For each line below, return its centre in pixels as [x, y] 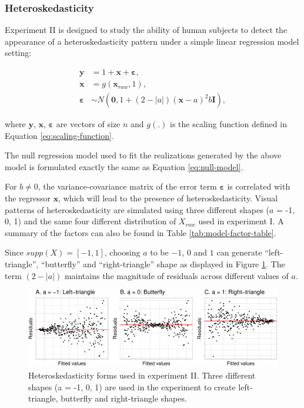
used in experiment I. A [241, 221]
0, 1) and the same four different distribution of [91, 221]
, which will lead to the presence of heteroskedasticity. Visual [168, 198]
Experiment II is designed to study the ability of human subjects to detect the [146, 30]
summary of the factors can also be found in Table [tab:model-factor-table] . [141, 232]
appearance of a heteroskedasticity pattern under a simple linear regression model [152, 41]
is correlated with [259, 186]
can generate [239, 252]
